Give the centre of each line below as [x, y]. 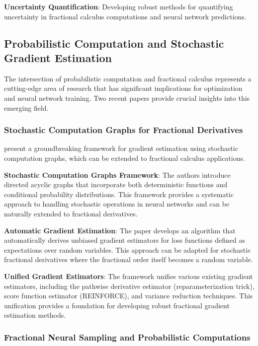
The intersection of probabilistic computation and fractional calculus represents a [128, 78]
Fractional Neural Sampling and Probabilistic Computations [127, 337]
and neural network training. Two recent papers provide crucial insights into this [127, 98]
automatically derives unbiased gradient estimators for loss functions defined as [125, 240]
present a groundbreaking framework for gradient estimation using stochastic [121, 148]
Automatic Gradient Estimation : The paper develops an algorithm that [120, 230]
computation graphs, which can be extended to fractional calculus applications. [125, 158]
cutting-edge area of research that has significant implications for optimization [123, 88]
